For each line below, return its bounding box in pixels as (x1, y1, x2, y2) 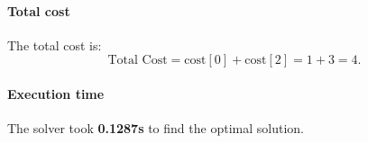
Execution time (7, 84, 105, 103)
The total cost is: (7, 35, 102, 54)
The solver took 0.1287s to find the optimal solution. (7, 119, 304, 138)
